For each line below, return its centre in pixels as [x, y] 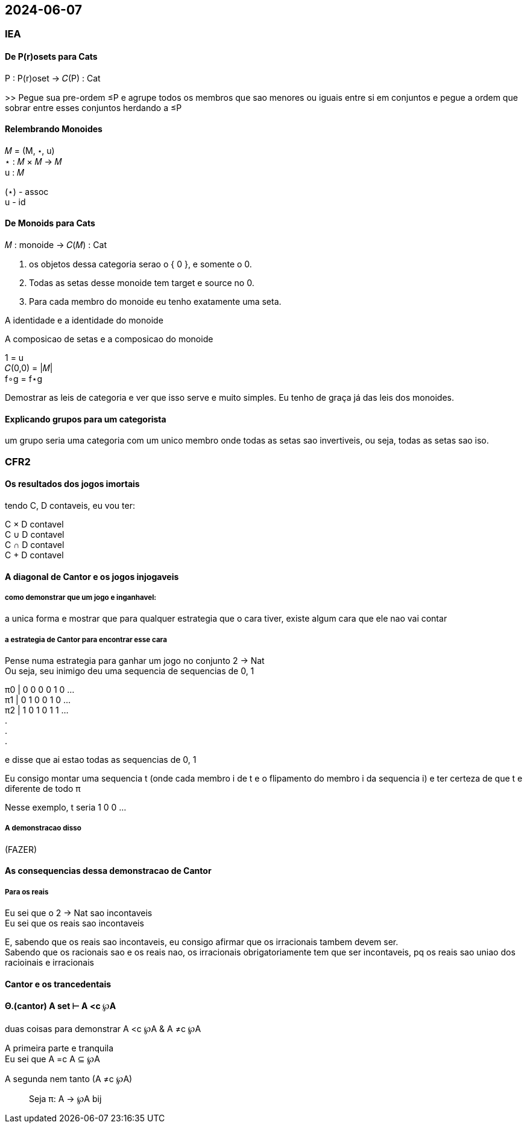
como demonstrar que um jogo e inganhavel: [81, 597]
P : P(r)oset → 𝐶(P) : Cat [53, 78]
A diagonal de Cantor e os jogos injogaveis [92, 576]
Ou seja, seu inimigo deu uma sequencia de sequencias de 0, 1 [130, 671]
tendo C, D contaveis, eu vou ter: [70, 505]
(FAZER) [21, 849]
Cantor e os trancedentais [58, 984]
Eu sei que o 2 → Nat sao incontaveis [79, 913]
